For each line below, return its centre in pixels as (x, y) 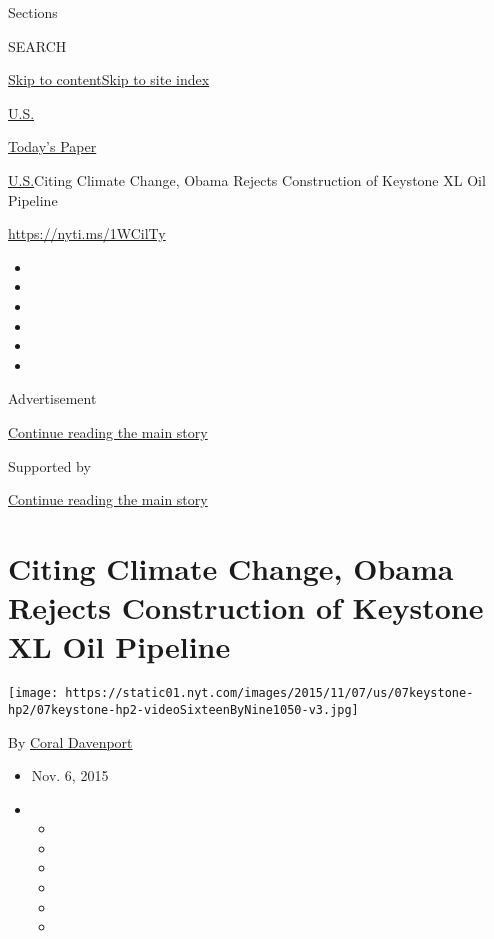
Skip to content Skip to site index (109, 79)
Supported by (49, 465)
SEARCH (37, 45)
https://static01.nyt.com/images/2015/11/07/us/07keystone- (269, 693)
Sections (33, 12)
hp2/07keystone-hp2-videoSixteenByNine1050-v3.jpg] (183, 709)
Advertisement (52, 398)
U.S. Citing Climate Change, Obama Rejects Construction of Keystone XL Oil (247, 179)
